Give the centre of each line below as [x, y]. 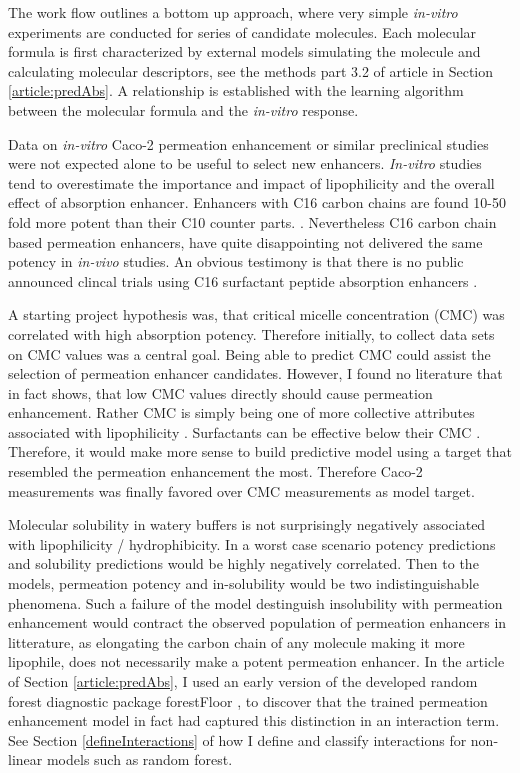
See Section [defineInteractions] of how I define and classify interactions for [237, 739]
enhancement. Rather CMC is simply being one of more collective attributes [241, 412]
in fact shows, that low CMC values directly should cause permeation [220, 392]
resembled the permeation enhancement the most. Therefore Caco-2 [215, 471]
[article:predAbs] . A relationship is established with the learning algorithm [236, 90]
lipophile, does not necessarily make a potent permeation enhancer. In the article [256, 661]
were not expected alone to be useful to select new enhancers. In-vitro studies [245, 163]
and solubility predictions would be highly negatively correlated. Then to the [243, 563]
